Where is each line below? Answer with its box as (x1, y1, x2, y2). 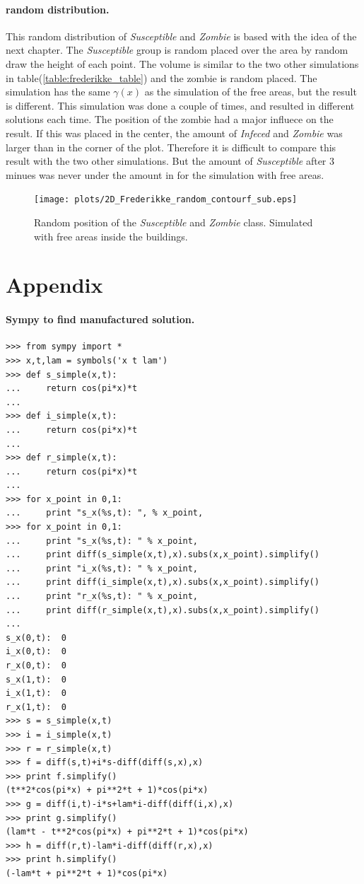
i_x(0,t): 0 (6, 646, 66, 657)
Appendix (6, 270, 103, 299)
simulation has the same (6, 84, 110, 99)
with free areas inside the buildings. (34, 228, 188, 243)
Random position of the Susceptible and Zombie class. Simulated (34, 214, 313, 229)
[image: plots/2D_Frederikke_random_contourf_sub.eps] (34, 194, 298, 205)
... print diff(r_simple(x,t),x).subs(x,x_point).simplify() (6, 605, 319, 615)
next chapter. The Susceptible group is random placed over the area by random (6, 42, 348, 57)
